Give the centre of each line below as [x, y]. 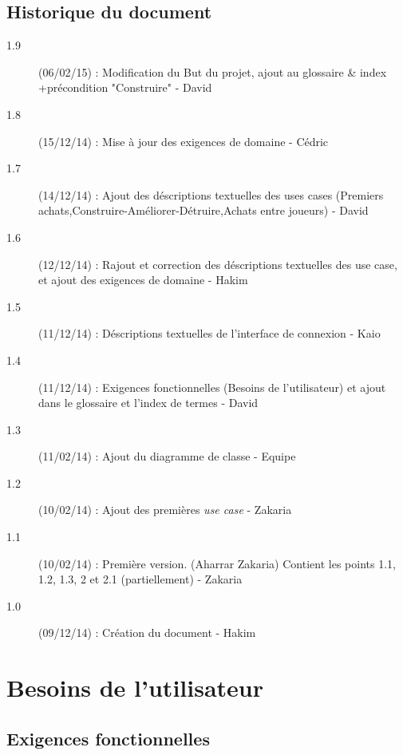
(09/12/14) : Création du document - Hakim [147, 632]
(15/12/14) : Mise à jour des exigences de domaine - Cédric [184, 141]
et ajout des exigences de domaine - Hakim [143, 280]
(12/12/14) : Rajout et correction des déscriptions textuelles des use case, [218, 264]
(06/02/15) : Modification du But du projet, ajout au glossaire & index [213, 71]
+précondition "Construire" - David [125, 87]
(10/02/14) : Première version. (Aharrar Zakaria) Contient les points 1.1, [217, 563]
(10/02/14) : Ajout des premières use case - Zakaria [165, 510]
